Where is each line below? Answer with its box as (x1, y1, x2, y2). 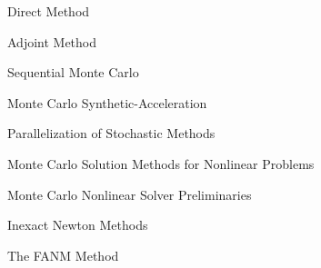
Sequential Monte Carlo (7, 63, 139, 82)
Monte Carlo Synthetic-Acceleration (7, 93, 207, 112)
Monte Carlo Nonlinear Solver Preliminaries (7, 184, 252, 203)
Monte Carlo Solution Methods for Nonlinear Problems (7, 154, 315, 173)
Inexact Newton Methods (7, 215, 148, 234)
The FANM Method (7, 245, 119, 264)
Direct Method (7, 2, 90, 20)
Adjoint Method (7, 32, 97, 51)
